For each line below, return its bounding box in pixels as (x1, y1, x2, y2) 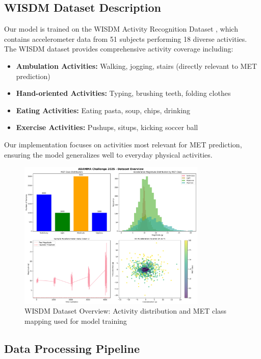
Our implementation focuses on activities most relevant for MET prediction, (4, 139, 242, 149)
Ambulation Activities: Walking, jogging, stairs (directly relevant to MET (16, 60, 257, 71)
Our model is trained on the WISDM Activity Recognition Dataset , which (4, 23, 238, 34)
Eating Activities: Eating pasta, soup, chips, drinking (16, 105, 191, 115)
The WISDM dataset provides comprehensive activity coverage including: (4, 43, 233, 54)
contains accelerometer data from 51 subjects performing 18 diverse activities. (4, 33, 247, 44)
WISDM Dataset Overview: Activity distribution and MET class (24, 305, 227, 316)
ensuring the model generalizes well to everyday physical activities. (4, 149, 213, 160)
